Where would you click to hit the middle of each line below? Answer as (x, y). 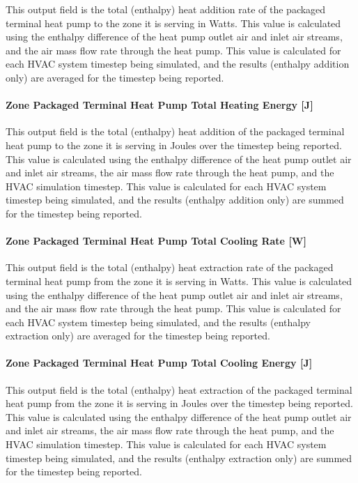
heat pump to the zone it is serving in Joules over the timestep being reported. (174, 145)
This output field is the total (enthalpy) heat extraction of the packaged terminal (179, 389)
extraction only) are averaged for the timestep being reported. (138, 336)
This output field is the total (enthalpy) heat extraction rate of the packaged (170, 267)
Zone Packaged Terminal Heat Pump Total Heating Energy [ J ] (159, 105)
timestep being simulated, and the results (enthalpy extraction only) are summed (179, 458)
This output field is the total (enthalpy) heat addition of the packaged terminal (175, 131)
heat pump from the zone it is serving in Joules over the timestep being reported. (179, 403)
